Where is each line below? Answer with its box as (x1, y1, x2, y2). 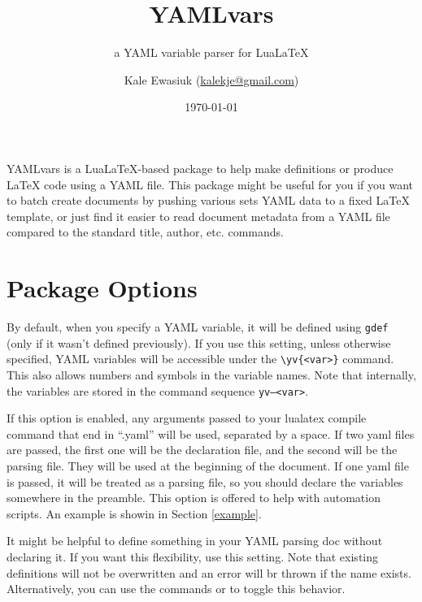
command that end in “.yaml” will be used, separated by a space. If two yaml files (7, 425, 415, 442)
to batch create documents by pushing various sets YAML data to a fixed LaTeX (7, 192, 410, 209)
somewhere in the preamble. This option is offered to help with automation (7, 489, 381, 506)
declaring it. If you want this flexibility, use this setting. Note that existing (7, 548, 379, 565)
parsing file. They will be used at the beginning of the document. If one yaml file (7, 457, 409, 474)
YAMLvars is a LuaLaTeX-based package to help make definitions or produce (7, 159, 394, 176)
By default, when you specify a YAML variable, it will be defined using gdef (7, 318, 389, 335)
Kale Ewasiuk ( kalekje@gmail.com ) (124, 71, 299, 88)
